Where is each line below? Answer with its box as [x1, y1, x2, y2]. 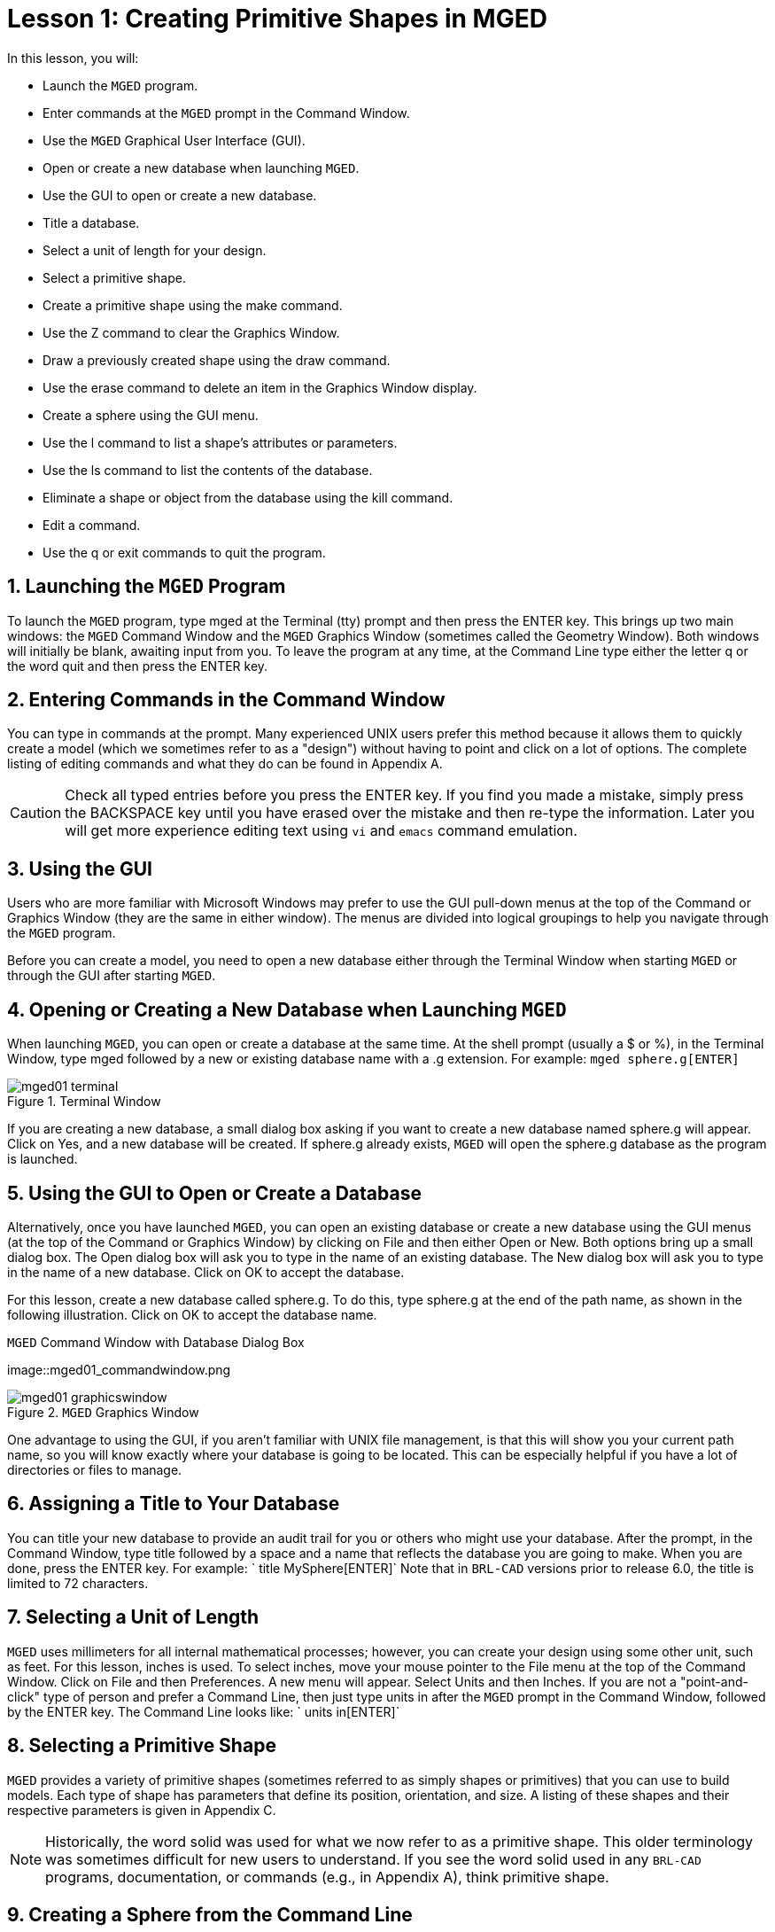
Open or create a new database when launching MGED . [43, 160, 360, 175]
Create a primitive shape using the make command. [43, 297, 343, 313]
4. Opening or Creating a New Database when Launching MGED [7, 998, 567, 1021]
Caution [10, 804, 62, 822]
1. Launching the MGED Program [7, 575, 286, 598]
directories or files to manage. [7, 1461, 182, 1477]
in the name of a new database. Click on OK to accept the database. [7, 1264, 405, 1280]
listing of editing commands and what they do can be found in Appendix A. [7, 756, 443, 772]
